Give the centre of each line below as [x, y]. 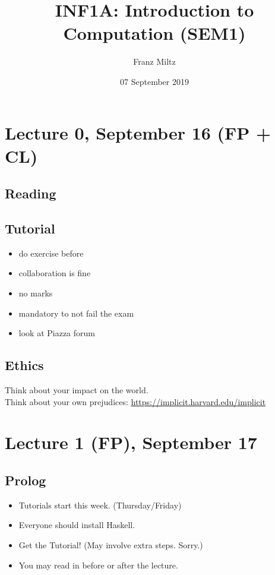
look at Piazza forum [57, 333]
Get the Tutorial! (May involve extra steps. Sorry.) [111, 544]
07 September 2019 [154, 81]
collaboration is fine [55, 273]
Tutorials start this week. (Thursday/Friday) [100, 505]
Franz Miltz [154, 61]
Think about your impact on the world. [77, 390]
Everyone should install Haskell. [77, 525]
